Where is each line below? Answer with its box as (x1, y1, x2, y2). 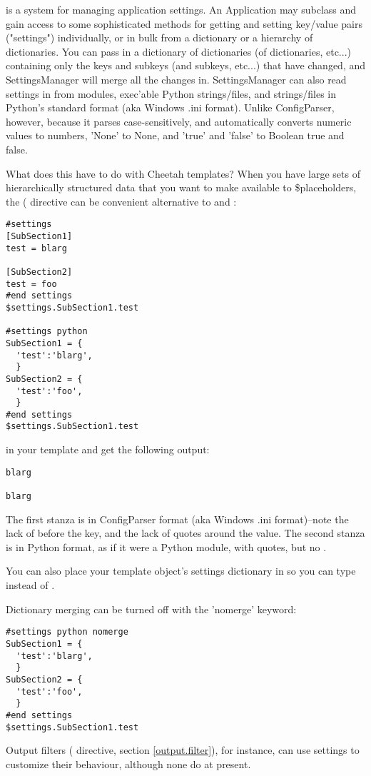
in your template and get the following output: (6, 442, 210, 457)
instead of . (6, 578, 55, 593)
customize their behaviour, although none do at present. (6, 756, 251, 771)
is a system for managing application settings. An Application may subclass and (6, 2, 357, 16)
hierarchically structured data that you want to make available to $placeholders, (6, 180, 357, 195)
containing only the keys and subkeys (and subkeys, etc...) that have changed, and (6, 58, 366, 73)
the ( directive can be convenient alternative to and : (6, 193, 237, 208)
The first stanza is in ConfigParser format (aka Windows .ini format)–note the (6, 511, 349, 526)
